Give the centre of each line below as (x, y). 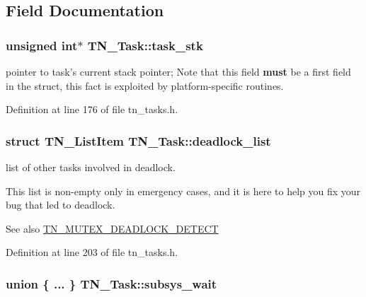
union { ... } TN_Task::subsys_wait (111, 283)
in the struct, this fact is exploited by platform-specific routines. (145, 85)
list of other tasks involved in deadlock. (91, 167)
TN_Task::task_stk (145, 45)
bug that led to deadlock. (61, 205)
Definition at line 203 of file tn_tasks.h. (92, 252)
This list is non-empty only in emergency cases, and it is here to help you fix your (183, 191)
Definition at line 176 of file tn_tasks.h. (92, 109)
